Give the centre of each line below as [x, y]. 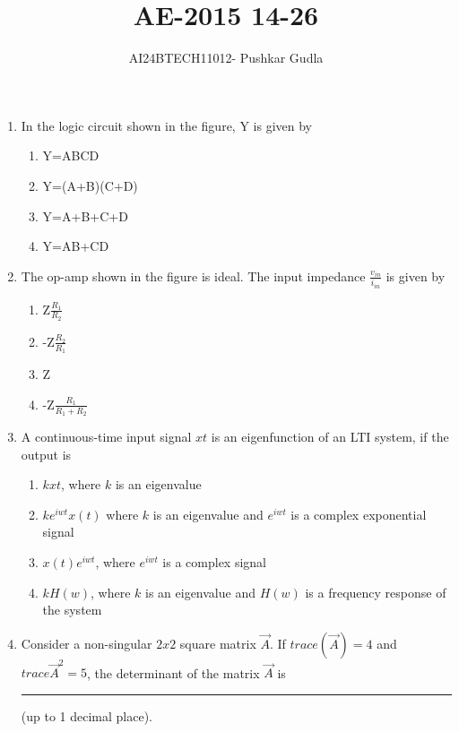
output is [46, 454]
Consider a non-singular [87, 643]
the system [72, 610]
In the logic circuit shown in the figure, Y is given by [166, 125]
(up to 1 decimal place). [87, 716]
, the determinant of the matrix [173, 672]
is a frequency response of [376, 592]
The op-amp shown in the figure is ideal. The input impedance [193, 276]
